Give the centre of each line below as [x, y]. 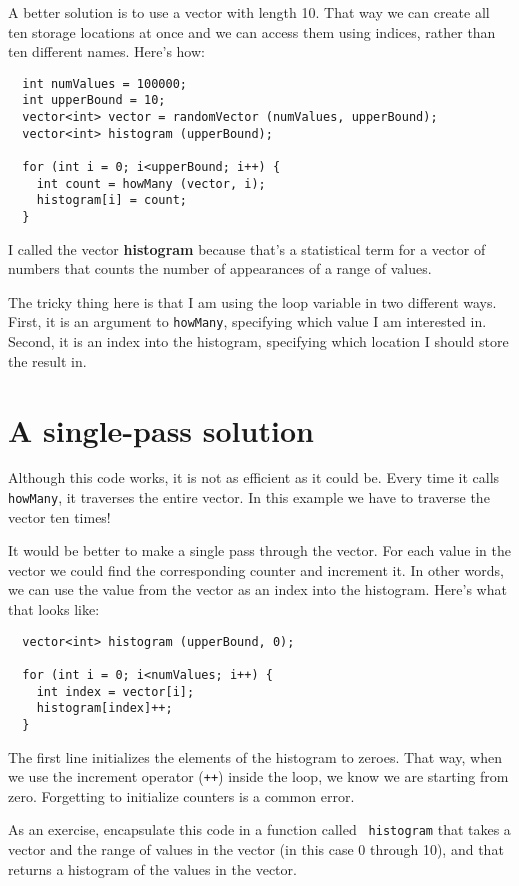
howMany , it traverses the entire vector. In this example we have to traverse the [249, 497]
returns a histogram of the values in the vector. [152, 868]
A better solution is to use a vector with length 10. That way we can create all [249, 12]
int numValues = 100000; [104, 83]
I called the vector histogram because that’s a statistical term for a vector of [247, 248]
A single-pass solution [161, 429]
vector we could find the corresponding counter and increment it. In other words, [256, 569]
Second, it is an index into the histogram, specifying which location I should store [258, 341]
